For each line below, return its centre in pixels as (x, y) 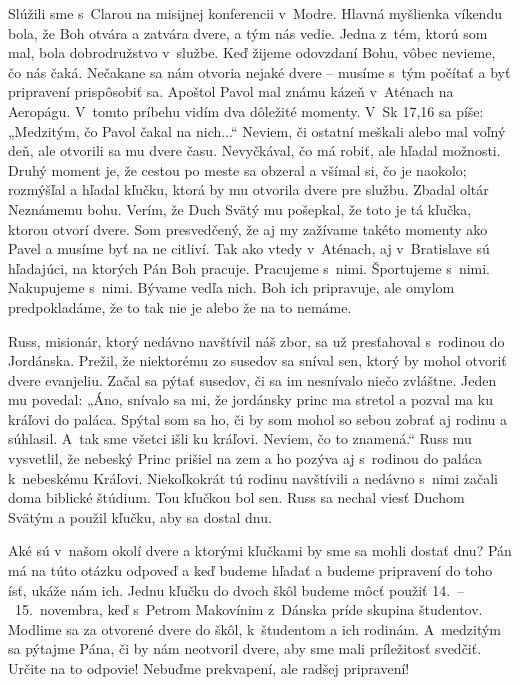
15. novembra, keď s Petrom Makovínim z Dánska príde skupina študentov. (248, 609)
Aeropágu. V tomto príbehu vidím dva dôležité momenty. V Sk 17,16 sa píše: (246, 110)
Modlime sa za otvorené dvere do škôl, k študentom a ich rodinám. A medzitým (255, 628)
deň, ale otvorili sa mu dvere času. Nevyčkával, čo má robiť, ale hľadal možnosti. (254, 150)
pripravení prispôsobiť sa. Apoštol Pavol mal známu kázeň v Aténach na (231, 91)
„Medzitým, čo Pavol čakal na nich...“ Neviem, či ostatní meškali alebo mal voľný (257, 130)
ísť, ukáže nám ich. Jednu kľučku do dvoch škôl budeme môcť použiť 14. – (236, 589)
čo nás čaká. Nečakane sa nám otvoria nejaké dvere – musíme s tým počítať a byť (259, 71)
